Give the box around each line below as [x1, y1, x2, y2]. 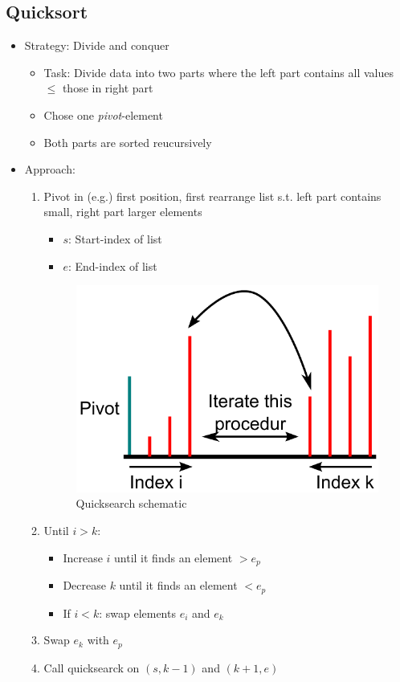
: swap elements [99, 604, 176, 621]
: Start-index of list [67, 230, 162, 247]
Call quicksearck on [43, 659, 140, 676]
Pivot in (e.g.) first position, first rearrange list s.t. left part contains [43, 187, 382, 204]
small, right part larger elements [43, 203, 202, 220]
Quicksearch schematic [76, 495, 187, 512]
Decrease [63, 577, 106, 594]
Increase [63, 549, 103, 566]
